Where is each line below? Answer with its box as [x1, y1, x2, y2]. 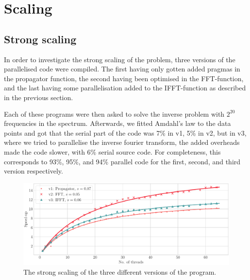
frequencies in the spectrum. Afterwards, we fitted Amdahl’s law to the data [4, 118, 231, 128]
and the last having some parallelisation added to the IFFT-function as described [4, 83, 246, 93]
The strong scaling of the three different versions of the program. [23, 266, 217, 277]
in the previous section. [4, 92, 73, 102]
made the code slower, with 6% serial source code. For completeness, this [4, 146, 221, 157]
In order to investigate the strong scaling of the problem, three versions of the [4, 54, 235, 64]
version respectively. [4, 166, 63, 176]
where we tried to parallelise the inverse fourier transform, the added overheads [4, 137, 240, 147]
